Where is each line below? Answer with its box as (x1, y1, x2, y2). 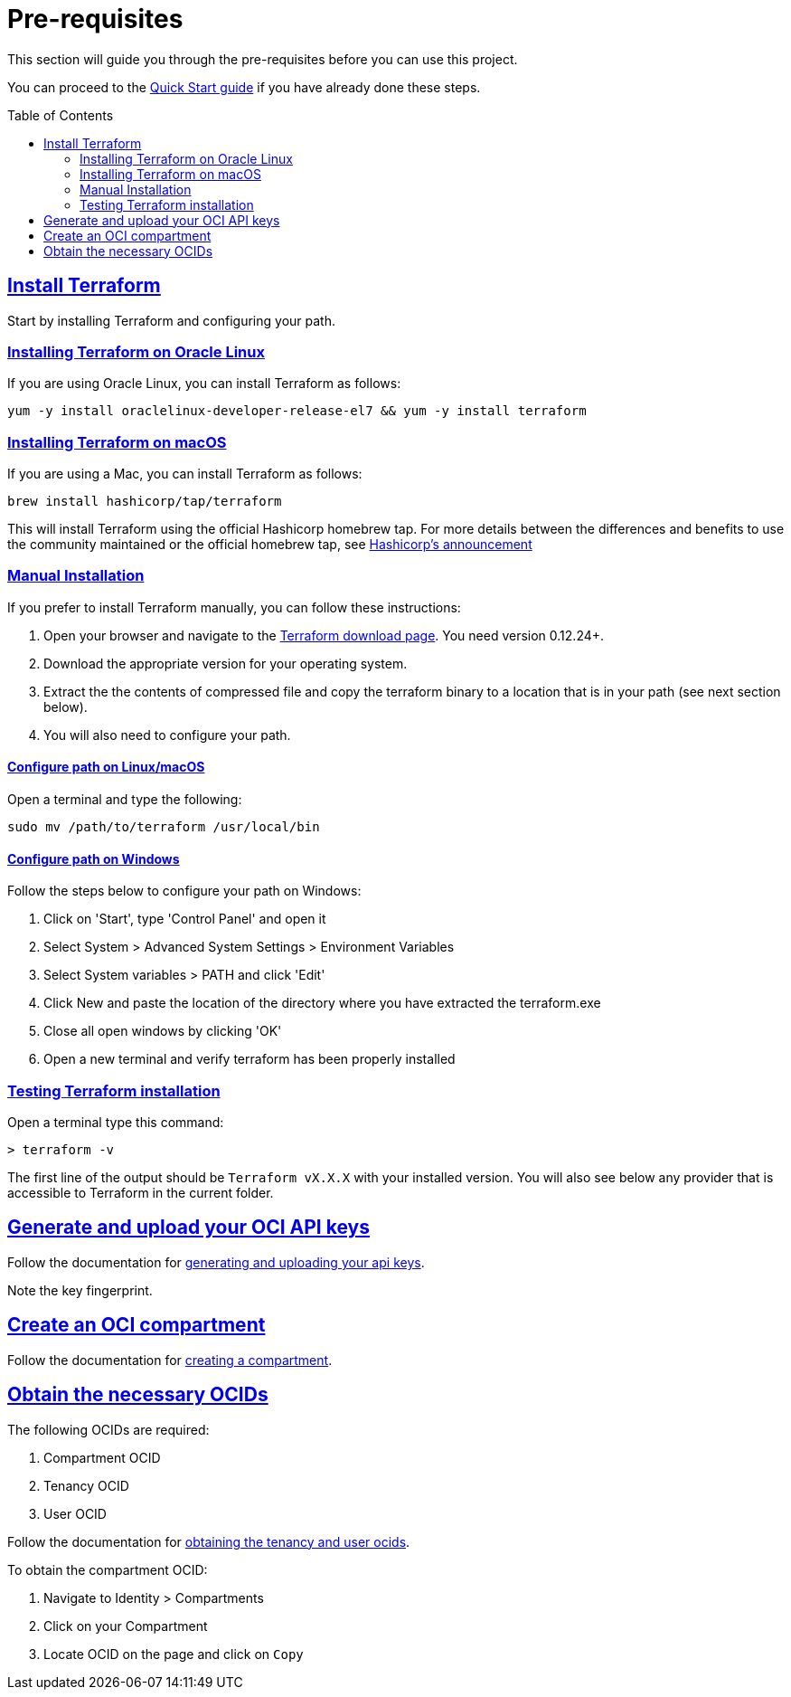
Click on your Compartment (43, 1617, 208, 1634)
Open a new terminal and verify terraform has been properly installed (43, 1051, 456, 1067)
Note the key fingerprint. (7, 1282, 153, 1298)
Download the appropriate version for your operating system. (43, 655, 408, 671)
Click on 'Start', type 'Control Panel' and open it (43, 911, 326, 927)
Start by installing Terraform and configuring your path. (7, 312, 335, 328)
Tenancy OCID (43, 1477, 129, 1493)
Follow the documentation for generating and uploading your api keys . (7, 1254, 425, 1270)
